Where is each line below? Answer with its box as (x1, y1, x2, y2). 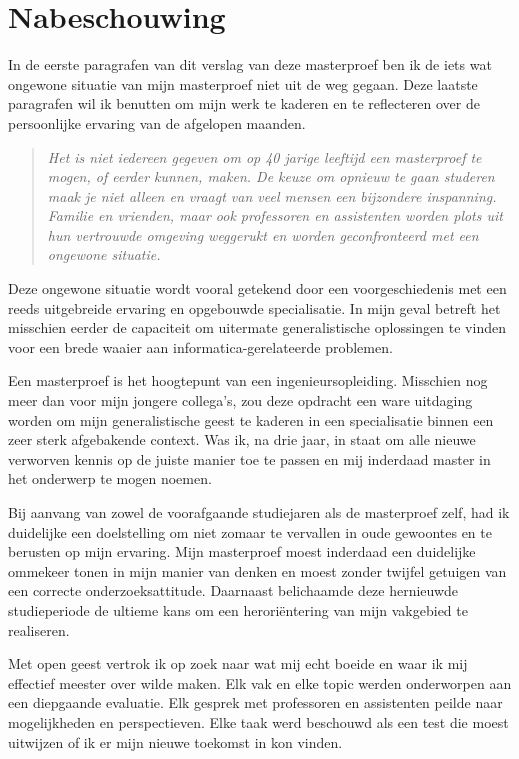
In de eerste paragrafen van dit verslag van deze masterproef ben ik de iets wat (8, 54, 492, 75)
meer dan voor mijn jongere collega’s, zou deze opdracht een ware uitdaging (8, 390, 473, 411)
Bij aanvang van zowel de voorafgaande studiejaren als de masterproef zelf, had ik (8, 502, 510, 522)
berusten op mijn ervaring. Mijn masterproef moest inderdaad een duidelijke (8, 541, 476, 562)
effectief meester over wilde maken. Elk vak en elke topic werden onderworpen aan (8, 672, 512, 693)
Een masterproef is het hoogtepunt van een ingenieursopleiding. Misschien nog (8, 370, 488, 391)
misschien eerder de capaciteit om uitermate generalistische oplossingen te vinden (8, 317, 506, 338)
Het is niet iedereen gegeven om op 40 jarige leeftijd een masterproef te (47, 146, 482, 167)
